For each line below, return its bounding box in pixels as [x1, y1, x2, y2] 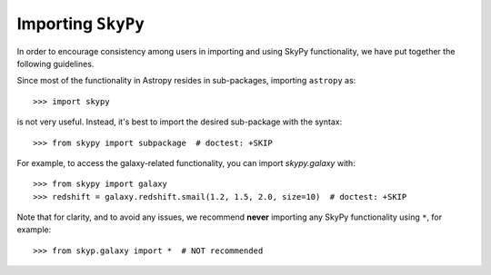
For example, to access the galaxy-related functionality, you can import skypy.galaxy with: [16, 157, 356, 168]
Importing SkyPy [16, 14, 145, 34]
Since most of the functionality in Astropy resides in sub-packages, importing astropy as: [16, 75, 356, 86]
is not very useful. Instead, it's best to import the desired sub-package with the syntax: [16, 116, 343, 127]
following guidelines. [16, 58, 95, 69]
